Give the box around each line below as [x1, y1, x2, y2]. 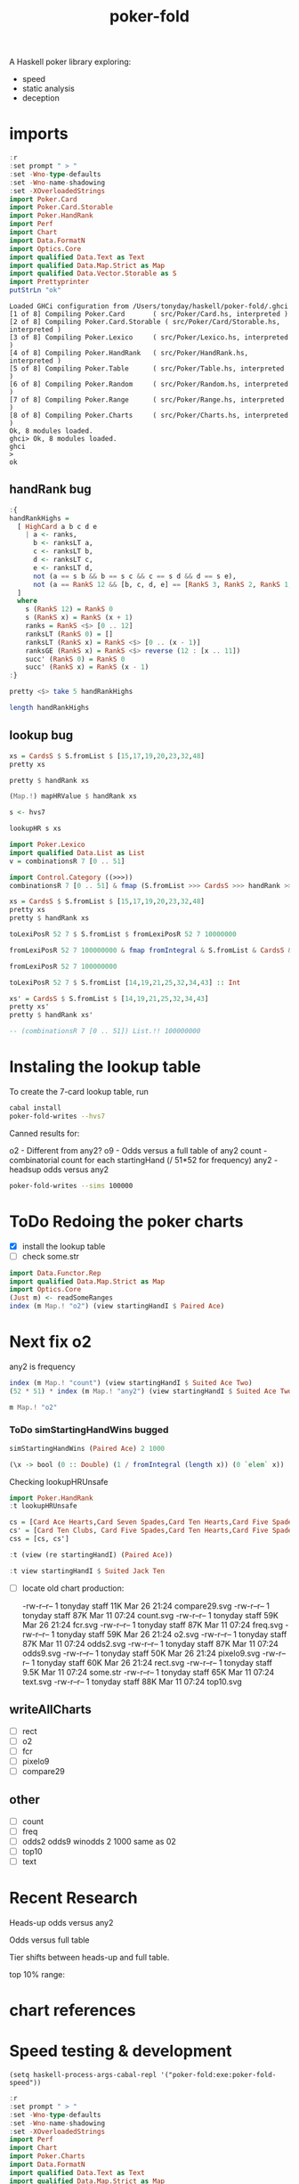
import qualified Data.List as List [9, 848, 145, 857]
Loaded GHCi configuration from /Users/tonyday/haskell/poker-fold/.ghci [9, 302, 289, 311]
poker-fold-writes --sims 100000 [9, 1181, 133, 1190]
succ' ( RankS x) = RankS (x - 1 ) [25, 663, 149, 672]
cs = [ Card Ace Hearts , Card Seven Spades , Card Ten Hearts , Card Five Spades [9, 1518, 296, 1527]
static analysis [21, 83, 76, 94]
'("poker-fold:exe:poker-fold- [160, 2071, 277, 2080]
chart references [9, 2001, 136, 2021]
